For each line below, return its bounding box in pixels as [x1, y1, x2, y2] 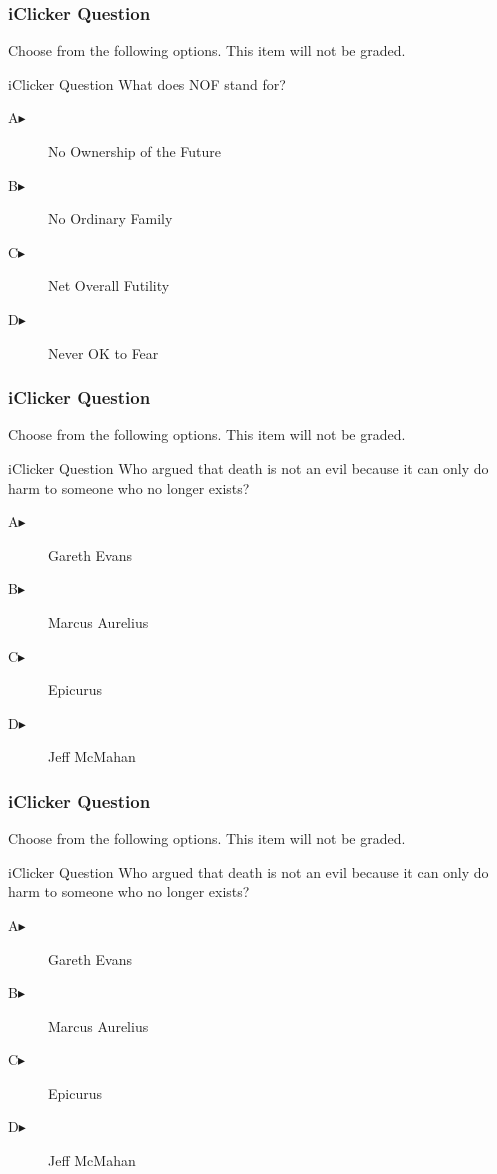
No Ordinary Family [48, 208, 173, 229]
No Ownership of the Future [48, 141, 222, 161]
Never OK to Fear [48, 342, 159, 363]
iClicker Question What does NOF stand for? [8, 73, 286, 94]
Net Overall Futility [48, 275, 170, 296]
